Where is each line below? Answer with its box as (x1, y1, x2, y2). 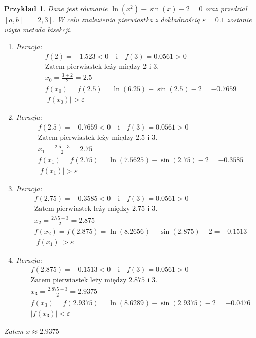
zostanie (227, 14, 252, 24)
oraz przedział (205, 3, 247, 13)
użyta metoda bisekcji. (4, 24, 72, 34)
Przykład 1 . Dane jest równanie (4, 3, 108, 13)
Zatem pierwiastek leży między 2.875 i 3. (30, 276, 158, 284)
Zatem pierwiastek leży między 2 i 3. (45, 63, 159, 70)
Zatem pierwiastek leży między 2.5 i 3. (38, 134, 158, 141)
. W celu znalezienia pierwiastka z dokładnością (52, 14, 200, 24)
